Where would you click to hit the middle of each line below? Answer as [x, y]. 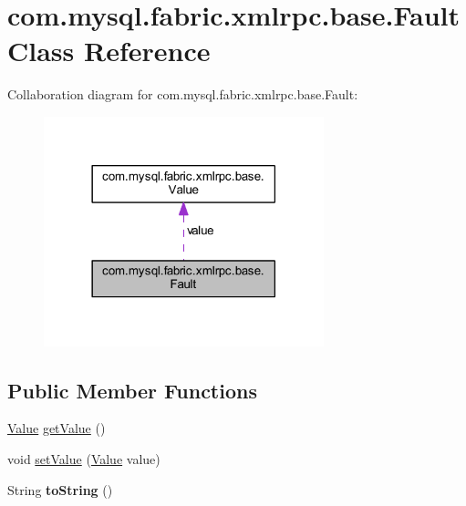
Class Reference [109, 51]
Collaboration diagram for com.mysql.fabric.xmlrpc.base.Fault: [183, 94]
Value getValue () [57, 428]
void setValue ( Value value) [84, 459]
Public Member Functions [132, 390]
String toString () [60, 489]
